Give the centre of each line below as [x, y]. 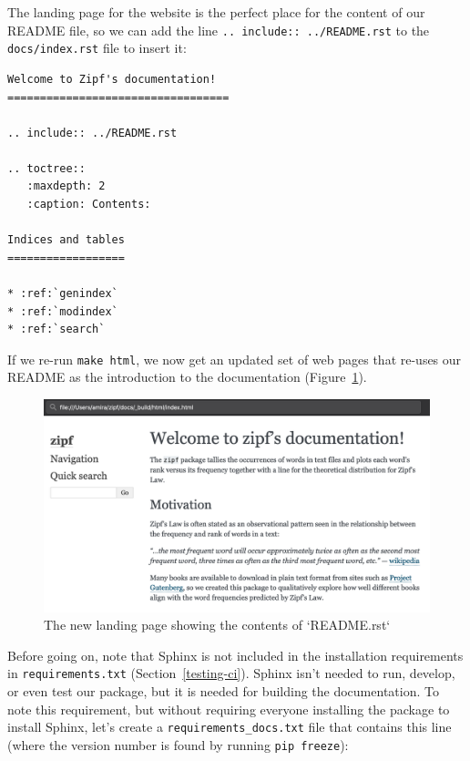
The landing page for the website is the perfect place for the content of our [216, 12]
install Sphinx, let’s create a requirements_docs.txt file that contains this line [230, 727]
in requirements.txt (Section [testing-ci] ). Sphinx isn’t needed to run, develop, [231, 673]
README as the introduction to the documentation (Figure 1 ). [187, 377]
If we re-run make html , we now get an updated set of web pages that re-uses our [235, 359]
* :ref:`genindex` [63, 294]
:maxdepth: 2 [66, 186]
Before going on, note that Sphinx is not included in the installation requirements [235, 655]
